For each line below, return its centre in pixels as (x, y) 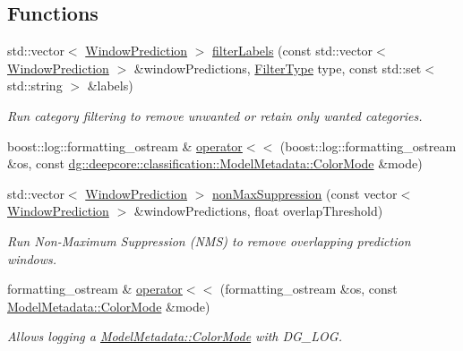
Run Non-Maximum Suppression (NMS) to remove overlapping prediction (209, 240)
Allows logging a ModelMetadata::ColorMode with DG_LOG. (175, 336)
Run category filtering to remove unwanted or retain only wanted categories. (215, 115)
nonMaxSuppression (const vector (305, 193)
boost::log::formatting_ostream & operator (125, 146)
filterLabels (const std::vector (293, 51)
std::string (35, 86)
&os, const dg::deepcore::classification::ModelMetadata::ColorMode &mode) (215, 163)
